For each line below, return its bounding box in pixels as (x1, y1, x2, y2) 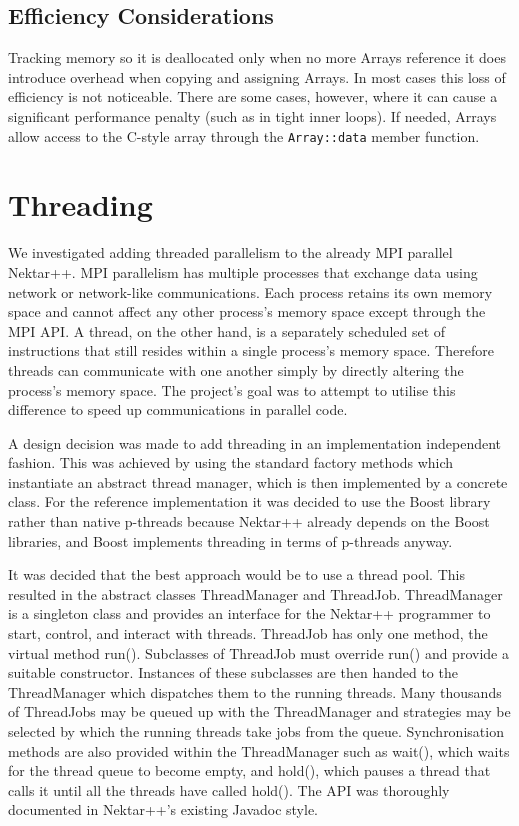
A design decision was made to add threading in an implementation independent (8, 432, 502, 453)
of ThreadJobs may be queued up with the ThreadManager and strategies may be (8, 701, 511, 722)
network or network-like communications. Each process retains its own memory (8, 281, 493, 302)
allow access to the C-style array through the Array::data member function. (8, 125, 480, 146)
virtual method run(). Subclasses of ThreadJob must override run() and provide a (8, 642, 509, 663)
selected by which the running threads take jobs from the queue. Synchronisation (8, 721, 504, 742)
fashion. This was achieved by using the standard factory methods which (8, 452, 454, 473)
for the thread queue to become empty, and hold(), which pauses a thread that (8, 760, 491, 781)
